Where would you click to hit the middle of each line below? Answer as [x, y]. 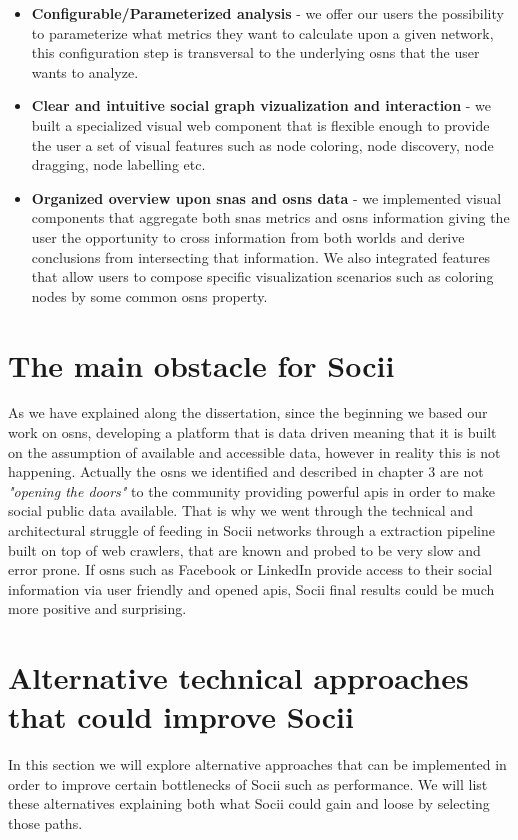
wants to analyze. [85, 71]
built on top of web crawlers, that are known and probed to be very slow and [244, 549]
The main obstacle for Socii [201, 364]
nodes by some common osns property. [149, 295]
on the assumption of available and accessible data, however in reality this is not [254, 451]
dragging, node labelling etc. [118, 164]
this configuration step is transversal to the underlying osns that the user [255, 52]
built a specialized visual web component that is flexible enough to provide [260, 124]
